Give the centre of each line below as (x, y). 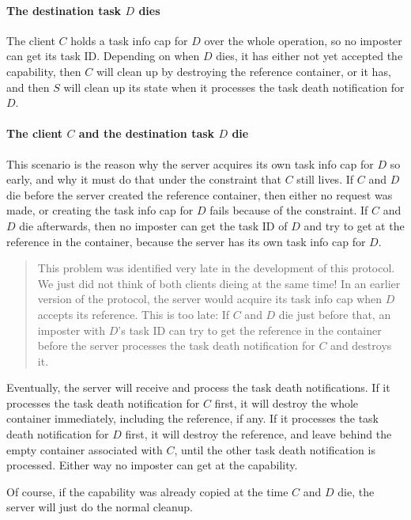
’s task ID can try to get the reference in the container (250, 330)
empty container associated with (85, 449)
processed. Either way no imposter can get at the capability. (152, 465)
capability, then (44, 71)
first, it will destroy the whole (287, 402)
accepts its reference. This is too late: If (134, 314)
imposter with (72, 330)
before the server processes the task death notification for (176, 345)
